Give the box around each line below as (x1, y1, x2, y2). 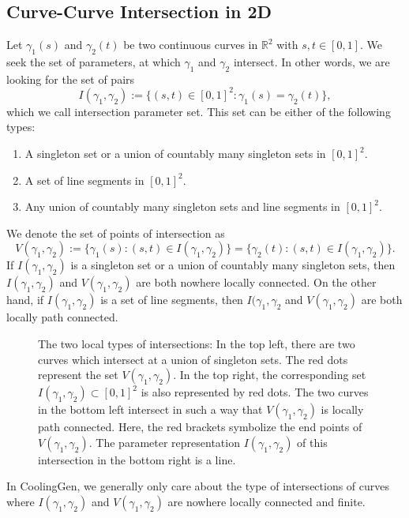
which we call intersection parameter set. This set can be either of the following (6, 103, 391, 119)
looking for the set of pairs (6, 70, 135, 87)
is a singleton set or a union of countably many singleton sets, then (70, 257, 396, 273)
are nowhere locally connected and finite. (167, 494, 366, 510)
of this (297, 434, 328, 450)
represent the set (38, 366, 118, 383)
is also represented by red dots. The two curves (141, 384, 369, 400)
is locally (321, 401, 364, 418)
